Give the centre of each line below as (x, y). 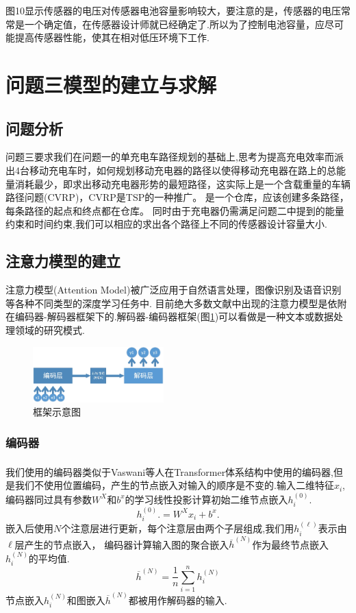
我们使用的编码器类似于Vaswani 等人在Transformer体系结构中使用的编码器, (170, 471)
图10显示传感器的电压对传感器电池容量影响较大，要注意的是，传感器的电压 (173, 10)
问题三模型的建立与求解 (111, 84)
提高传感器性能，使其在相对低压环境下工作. (112, 37)
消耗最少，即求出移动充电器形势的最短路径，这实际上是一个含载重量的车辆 (182, 183)
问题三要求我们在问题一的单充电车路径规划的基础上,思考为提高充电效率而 (170, 157)
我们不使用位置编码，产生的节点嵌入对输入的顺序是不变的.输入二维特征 (174, 485)
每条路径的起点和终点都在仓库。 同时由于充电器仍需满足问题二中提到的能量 (175, 210)
